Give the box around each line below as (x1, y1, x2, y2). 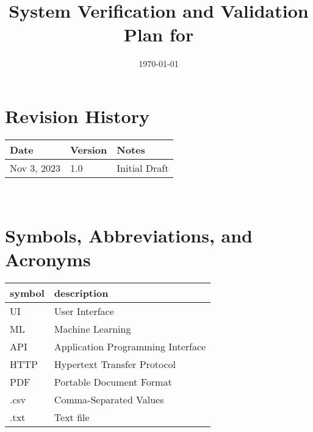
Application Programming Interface (54, 339, 206, 353)
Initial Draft (117, 160, 169, 175)
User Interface (54, 303, 114, 318)
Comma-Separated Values (54, 392, 164, 406)
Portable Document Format (54, 374, 172, 389)
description (54, 285, 109, 300)
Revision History (5, 103, 149, 128)
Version (70, 142, 107, 157)
